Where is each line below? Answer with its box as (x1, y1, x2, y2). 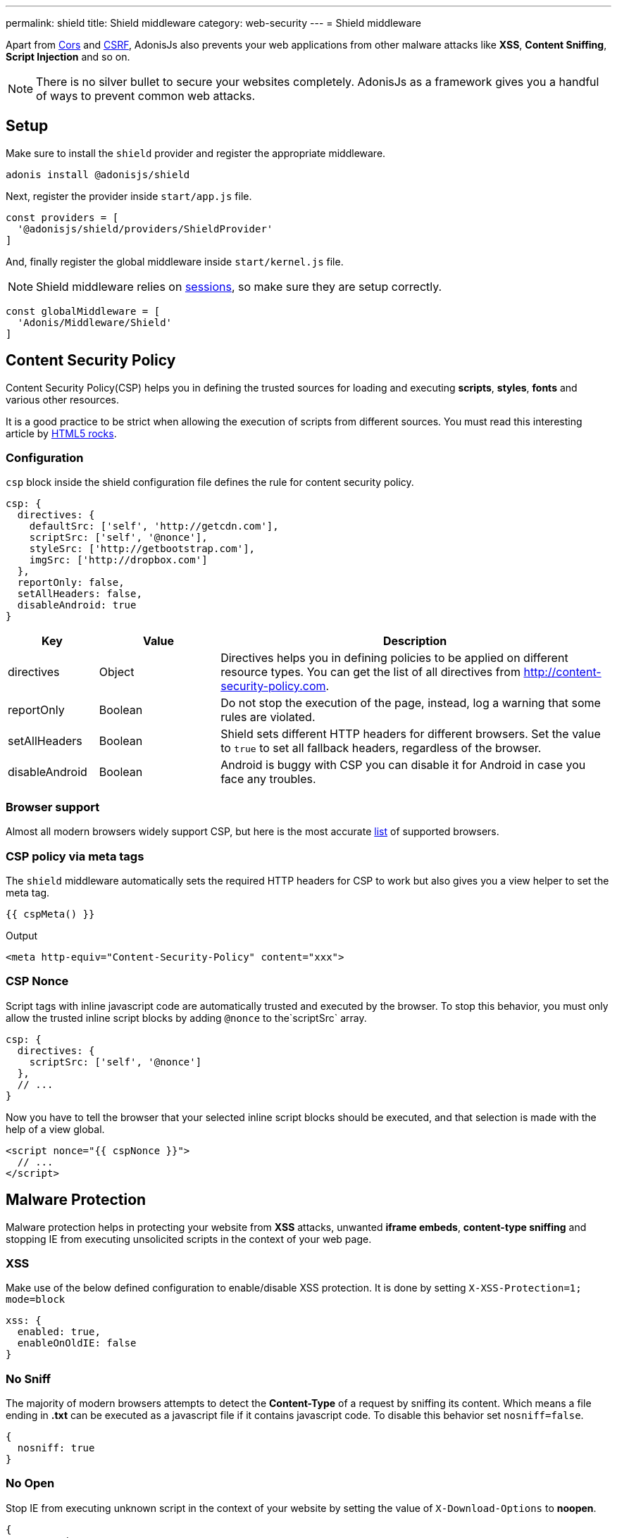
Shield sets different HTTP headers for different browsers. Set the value (220, 727, 601, 742)
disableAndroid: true (17, 599, 137, 611)
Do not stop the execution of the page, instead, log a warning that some (220, 696, 601, 711)
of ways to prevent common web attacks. (36, 89, 256, 103)
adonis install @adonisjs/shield (6, 168, 190, 180)
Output (6, 929, 37, 942)
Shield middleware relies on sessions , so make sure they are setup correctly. (36, 279, 442, 294)
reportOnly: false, (17, 577, 125, 589)
